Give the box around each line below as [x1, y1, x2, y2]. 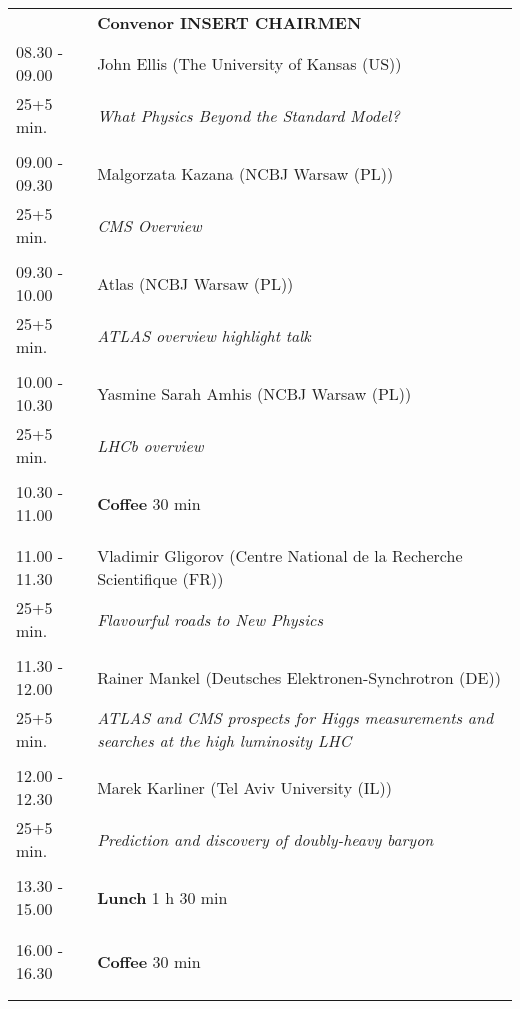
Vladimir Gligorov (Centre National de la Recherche [97, 544, 463, 567]
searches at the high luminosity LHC [97, 729, 352, 752]
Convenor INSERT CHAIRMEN [97, 11, 362, 34]
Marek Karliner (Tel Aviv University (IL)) [97, 775, 392, 799]
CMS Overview [97, 213, 202, 237]
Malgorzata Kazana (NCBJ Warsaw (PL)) [97, 161, 394, 185]
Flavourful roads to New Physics [97, 607, 323, 631]
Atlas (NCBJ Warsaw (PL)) [97, 271, 294, 295]
